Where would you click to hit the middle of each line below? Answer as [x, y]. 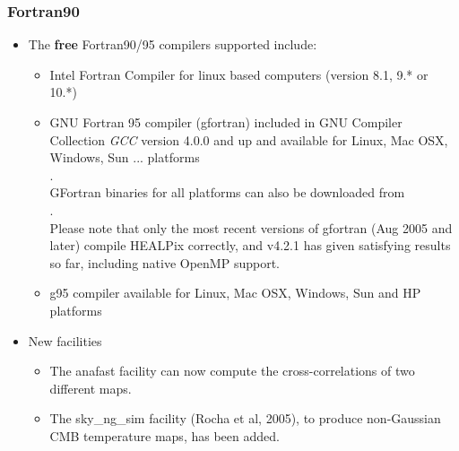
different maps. [91, 388]
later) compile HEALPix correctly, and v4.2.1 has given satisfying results [250, 245]
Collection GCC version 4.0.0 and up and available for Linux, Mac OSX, [249, 139]
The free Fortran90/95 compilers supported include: [173, 44]
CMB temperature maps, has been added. [165, 435]
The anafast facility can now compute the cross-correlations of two [232, 371]
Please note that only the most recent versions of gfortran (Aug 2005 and [251, 227]
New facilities [65, 340]
